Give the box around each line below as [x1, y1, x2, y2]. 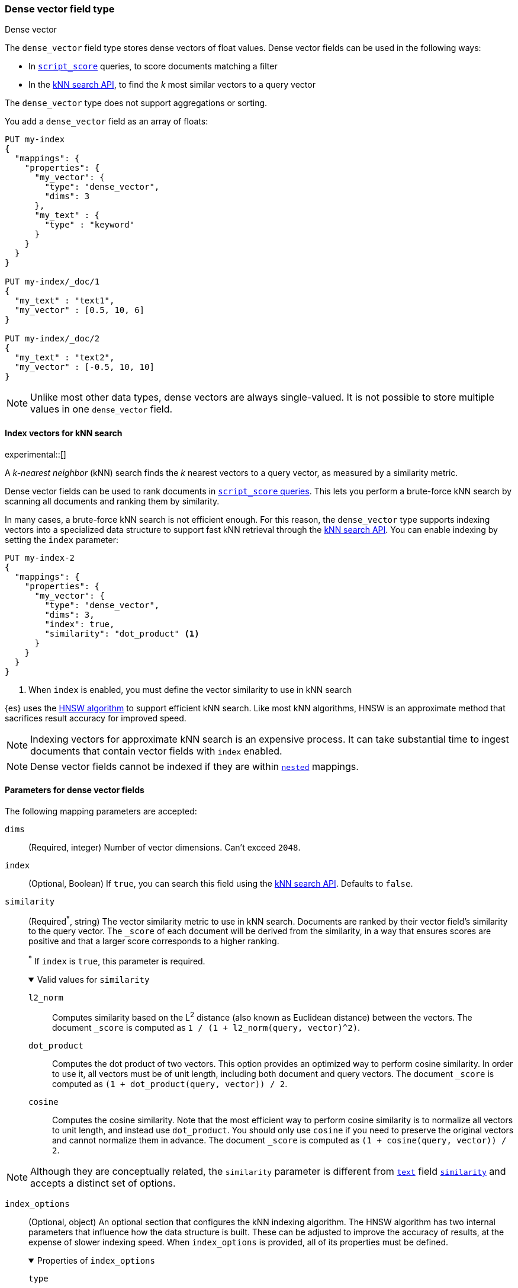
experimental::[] [5, 449, 66, 459]
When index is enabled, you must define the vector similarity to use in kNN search [28, 684, 352, 695]
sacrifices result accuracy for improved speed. [5, 712, 186, 723]
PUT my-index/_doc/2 [5, 334, 100, 344]
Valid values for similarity [37, 974, 150, 985]
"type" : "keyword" [44, 220, 135, 230]
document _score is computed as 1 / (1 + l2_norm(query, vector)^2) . [52, 1022, 361, 1033]
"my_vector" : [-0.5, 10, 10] [14, 362, 155, 372]
